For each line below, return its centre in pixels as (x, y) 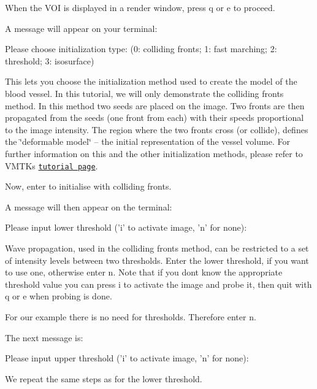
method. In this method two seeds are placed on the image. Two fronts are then (155, 105)
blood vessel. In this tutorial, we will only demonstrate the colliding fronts (144, 93)
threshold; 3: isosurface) (50, 60)
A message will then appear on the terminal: (89, 206)
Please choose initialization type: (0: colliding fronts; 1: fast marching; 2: (141, 49)
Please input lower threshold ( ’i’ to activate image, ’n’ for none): (126, 227)
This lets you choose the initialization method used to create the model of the (151, 81)
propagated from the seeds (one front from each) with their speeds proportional (155, 117)
